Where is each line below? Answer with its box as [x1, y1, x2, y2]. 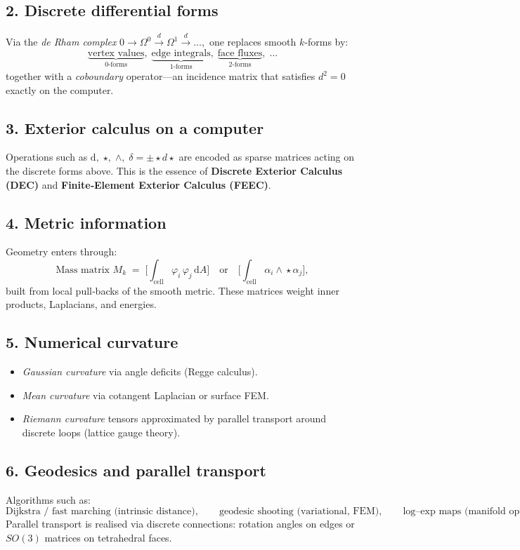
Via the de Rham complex [6, 34, 117, 48]
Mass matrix [56, 265, 110, 275]
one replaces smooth [209, 34, 297, 48]
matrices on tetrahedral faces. [44, 530, 172, 544]
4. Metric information [6, 211, 167, 233]
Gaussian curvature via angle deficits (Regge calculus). [22, 364, 258, 379]
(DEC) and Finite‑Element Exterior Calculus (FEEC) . [6, 177, 271, 192]
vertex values [87, 48, 145, 58]
